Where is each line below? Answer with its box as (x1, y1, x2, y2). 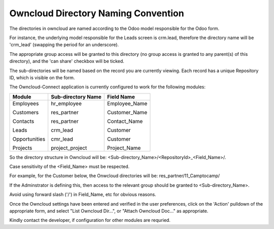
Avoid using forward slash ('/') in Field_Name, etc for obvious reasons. (9, 191, 157, 198)
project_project (51, 144, 87, 151)
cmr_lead (51, 135, 73, 142)
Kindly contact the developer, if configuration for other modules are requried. (9, 217, 171, 223)
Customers (12, 109, 39, 116)
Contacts (12, 117, 35, 124)
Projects (12, 144, 32, 151)
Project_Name (107, 144, 141, 151)
